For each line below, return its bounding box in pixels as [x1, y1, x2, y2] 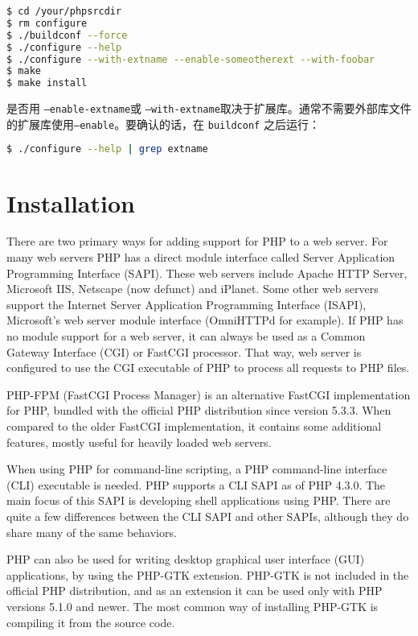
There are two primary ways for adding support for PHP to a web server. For [6, 233, 388, 250]
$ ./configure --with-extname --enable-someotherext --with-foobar [6, 53, 375, 65]
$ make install [6, 77, 88, 89]
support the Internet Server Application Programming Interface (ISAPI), [6, 295, 367, 312]
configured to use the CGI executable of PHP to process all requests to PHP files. [6, 359, 410, 376]
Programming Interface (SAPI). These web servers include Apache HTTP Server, [6, 264, 408, 281]
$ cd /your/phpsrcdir [6, 6, 122, 17]
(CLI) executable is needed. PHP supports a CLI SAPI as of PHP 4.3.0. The [6, 476, 386, 493]
